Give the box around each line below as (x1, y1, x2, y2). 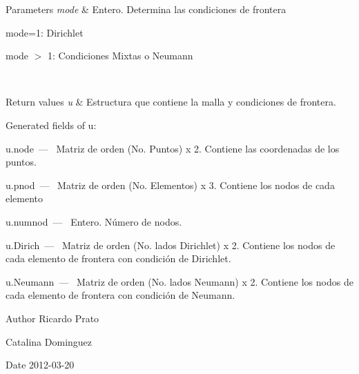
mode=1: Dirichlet (6, 25, 84, 39)
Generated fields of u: (6, 117, 97, 132)
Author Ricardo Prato (6, 311, 99, 325)
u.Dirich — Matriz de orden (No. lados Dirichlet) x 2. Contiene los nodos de (6, 237, 336, 252)
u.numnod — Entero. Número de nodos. (6, 214, 182, 228)
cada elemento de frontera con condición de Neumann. (6, 288, 235, 302)
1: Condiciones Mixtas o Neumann (48, 48, 193, 63)
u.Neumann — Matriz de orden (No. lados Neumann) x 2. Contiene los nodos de (6, 274, 353, 288)
